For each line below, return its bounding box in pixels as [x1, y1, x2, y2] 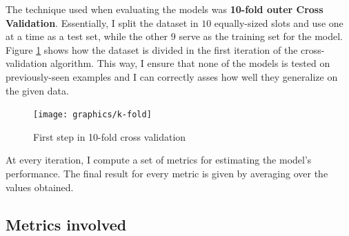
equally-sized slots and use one [214, 15, 343, 30]
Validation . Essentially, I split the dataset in [6, 15, 199, 30]
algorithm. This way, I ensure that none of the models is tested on [50, 56, 330, 70]
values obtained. [6, 179, 74, 194]
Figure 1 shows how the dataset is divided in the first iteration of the [6, 42, 298, 57]
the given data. [6, 83, 69, 97]
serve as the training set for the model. [179, 29, 343, 43]
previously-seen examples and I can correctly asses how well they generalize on [6, 69, 338, 83]
